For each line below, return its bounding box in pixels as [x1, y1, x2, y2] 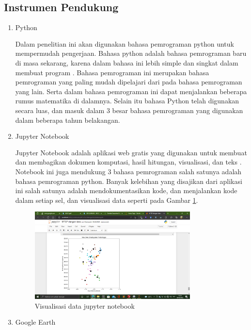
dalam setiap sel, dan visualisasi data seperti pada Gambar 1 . [15, 195, 198, 205]
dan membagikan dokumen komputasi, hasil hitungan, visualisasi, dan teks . [15, 157, 242, 167]
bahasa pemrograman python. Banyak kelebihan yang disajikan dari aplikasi [15, 176, 242, 186]
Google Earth [15, 317, 56, 327]
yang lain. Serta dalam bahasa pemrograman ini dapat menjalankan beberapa [15, 86, 247, 96]
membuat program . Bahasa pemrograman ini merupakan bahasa [15, 67, 209, 77]
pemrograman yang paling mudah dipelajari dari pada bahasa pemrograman [15, 77, 242, 87]
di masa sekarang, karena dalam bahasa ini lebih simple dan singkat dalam [15, 57, 238, 67]
